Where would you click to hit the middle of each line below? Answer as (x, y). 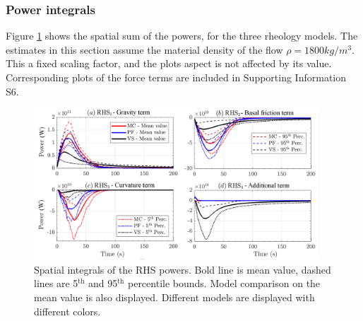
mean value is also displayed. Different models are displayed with (174, 297)
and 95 (103, 283)
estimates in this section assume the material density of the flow (144, 49)
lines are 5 (56, 283)
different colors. (67, 311)
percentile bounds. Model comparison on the (224, 283)
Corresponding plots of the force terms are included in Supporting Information (176, 77)
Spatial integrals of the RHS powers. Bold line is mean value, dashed (183, 269)
